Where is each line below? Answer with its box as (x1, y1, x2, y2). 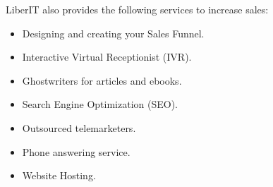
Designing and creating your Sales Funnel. (22, 25, 205, 40)
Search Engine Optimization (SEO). (22, 97, 178, 111)
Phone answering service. (22, 144, 131, 159)
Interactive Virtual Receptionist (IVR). (22, 49, 192, 64)
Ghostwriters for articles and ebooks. (22, 73, 182, 88)
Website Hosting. (22, 168, 96, 183)
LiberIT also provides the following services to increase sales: (6, 2, 269, 16)
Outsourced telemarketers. (22, 120, 136, 135)
